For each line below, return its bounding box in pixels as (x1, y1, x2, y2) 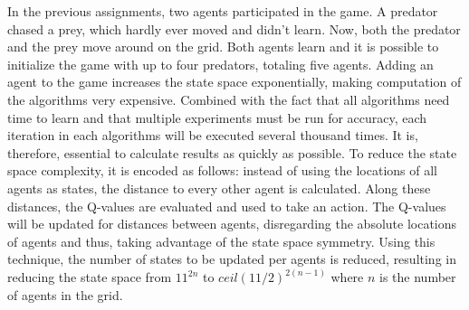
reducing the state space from (7, 268, 172, 287)
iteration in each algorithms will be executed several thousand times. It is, (7, 126, 418, 145)
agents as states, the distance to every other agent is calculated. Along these (7, 178, 431, 197)
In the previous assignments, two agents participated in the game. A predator (7, 2, 438, 20)
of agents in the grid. (7, 285, 123, 304)
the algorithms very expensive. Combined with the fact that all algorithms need (7, 89, 450, 108)
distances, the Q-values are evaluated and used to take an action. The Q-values (7, 196, 446, 215)
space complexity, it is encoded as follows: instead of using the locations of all (7, 161, 437, 180)
